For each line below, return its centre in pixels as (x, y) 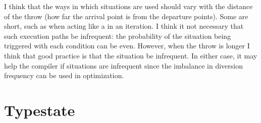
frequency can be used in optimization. (64, 75)
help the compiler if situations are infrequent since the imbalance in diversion (123, 65)
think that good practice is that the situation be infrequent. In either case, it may (131, 55)
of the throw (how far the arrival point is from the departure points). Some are (126, 16)
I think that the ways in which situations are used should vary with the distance (128, 6)
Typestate (40, 110)
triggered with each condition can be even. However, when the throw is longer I (127, 46)
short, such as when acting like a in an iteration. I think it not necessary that (124, 26)
